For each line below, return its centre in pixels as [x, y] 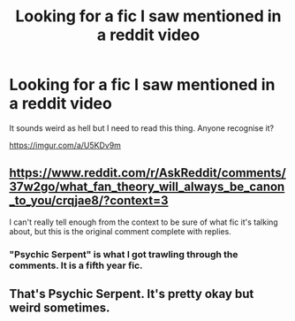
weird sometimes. [60, 308]
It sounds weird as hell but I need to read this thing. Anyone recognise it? [142, 128]
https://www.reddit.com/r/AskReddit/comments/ [148, 173]
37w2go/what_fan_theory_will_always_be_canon [147, 187]
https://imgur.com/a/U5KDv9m [65, 145]
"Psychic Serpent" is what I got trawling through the [124, 254]
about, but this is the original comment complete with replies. [120, 231]
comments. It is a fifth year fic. [76, 265]
